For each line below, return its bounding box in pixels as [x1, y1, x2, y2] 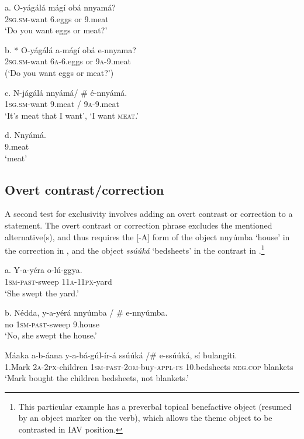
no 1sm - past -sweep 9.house [5, 317, 100, 330]
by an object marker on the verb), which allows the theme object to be [18, 412, 272, 424]
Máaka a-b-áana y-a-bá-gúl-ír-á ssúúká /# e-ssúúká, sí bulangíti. [5, 348, 237, 361]
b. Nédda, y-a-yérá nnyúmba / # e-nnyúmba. [5, 306, 168, 319]
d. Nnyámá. [5, 129, 46, 141]
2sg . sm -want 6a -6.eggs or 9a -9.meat [5, 55, 131, 67]
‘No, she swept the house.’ [5, 329, 97, 341]
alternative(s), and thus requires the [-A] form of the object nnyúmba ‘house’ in [5, 230, 290, 243]
